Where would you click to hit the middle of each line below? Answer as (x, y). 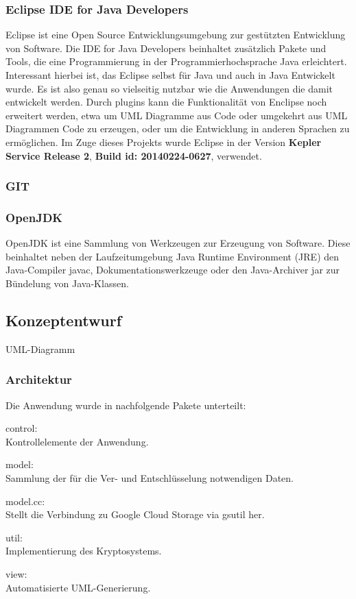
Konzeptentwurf (64, 320)
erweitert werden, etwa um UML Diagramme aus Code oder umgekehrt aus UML (177, 115)
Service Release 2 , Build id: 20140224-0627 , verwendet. (134, 155)
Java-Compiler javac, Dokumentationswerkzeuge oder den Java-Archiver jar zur (173, 270)
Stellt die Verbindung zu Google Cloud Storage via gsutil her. (135, 514)
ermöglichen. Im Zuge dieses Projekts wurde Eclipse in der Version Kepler (164, 142)
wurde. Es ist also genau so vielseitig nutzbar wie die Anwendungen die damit (169, 88)
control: (22, 428)
